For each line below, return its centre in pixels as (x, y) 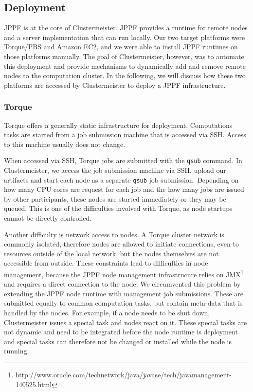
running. (17, 351)
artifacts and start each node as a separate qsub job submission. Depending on (121, 179)
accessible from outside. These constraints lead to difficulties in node (106, 263)
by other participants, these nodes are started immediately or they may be (115, 198)
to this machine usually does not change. (65, 144)
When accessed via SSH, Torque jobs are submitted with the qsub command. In (123, 160)
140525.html (34, 384)
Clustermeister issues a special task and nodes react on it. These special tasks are (126, 322)
